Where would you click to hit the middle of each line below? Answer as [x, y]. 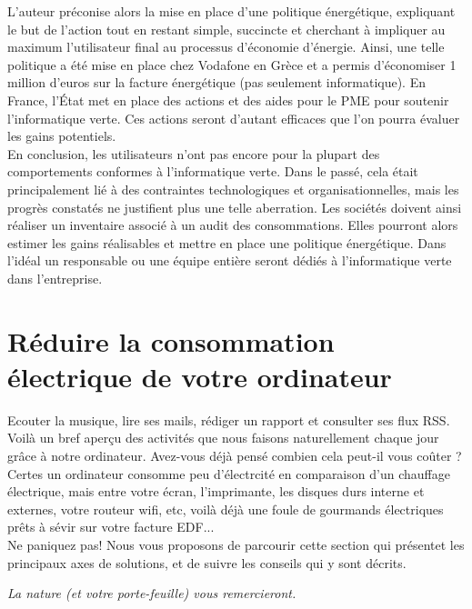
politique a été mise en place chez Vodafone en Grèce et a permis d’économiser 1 [232, 64]
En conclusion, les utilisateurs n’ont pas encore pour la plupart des [194, 153]
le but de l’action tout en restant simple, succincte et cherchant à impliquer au [226, 29]
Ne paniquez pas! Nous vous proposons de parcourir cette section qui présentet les [236, 544]
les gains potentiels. [62, 136]
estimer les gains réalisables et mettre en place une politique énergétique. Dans [227, 242]
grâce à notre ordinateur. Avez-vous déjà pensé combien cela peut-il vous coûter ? [235, 455]
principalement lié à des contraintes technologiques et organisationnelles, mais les [233, 189]
